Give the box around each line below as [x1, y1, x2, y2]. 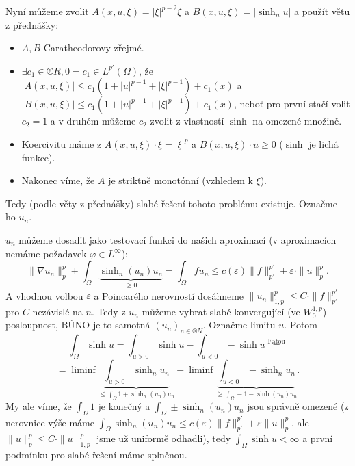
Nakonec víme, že [21, 173, 95, 187]
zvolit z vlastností [150, 114, 224, 128]
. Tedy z [91, 304, 126, 318]
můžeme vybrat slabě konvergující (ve [142, 304, 300, 318]
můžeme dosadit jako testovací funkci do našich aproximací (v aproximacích [18, 232, 337, 246]
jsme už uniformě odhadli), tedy [96, 431, 231, 445]
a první [302, 431, 333, 445]
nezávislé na [32, 304, 83, 318]
